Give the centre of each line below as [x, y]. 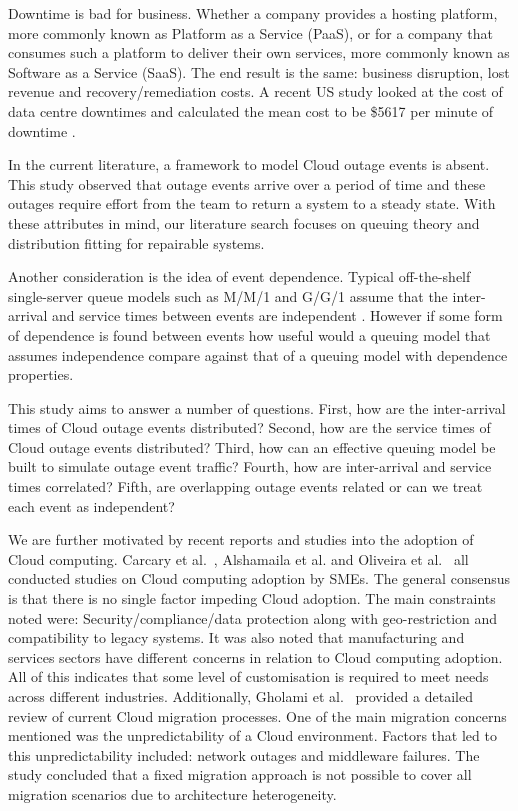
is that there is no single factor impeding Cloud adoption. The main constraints [252, 598]
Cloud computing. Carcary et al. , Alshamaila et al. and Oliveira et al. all [238, 558]
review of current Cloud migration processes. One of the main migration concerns [257, 715]
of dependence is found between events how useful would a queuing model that [249, 334]
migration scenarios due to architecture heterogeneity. [172, 793]
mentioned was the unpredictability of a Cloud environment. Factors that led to [252, 735]
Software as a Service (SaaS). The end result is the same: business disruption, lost [259, 71]
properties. [41, 374]
